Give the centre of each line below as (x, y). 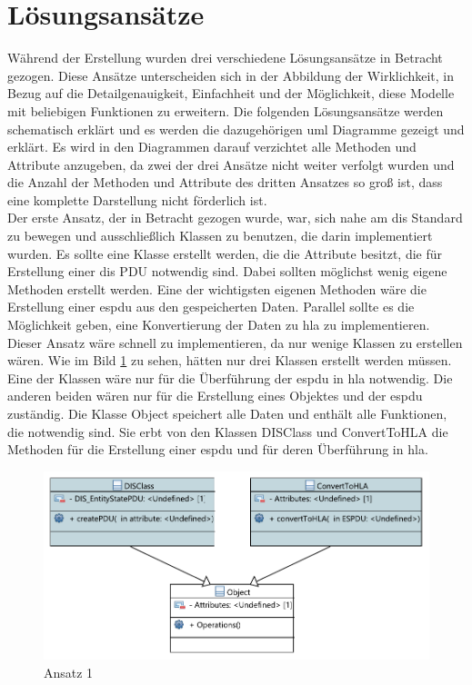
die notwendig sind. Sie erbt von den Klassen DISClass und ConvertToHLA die (228, 431)
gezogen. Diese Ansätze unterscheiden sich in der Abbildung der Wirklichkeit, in (231, 75)
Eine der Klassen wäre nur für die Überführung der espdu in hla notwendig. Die (230, 377)
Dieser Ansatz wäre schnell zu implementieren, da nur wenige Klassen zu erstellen (235, 342)
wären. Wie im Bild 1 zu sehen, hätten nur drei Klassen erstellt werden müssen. (230, 360)
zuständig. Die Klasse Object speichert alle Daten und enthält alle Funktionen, (227, 413)
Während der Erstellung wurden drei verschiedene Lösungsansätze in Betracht (225, 58)
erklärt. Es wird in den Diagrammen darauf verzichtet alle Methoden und (212, 147)
